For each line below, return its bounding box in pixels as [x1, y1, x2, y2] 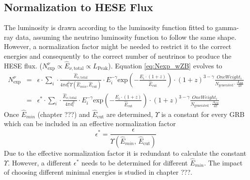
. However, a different [8, 157, 72, 167]
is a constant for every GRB [161, 109, 245, 119]
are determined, [106, 109, 153, 119]
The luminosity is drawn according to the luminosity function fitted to [4, 22, 213, 33]
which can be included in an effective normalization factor [4, 118, 176, 129]
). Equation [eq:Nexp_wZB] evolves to [108, 60, 222, 70]
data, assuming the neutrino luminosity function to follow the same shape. [16, 32, 236, 42]
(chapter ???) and [37, 109, 90, 119]
